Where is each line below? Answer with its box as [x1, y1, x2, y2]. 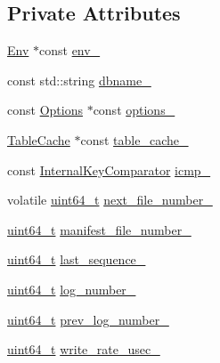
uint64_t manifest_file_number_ [7, 220, 191, 238]
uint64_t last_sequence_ [7, 250, 146, 269]
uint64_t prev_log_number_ [7, 310, 169, 328]
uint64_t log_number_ [7, 279, 136, 298]
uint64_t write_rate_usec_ [7, 340, 160, 359]
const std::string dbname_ [7, 70, 151, 89]
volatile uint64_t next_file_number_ [7, 190, 213, 209]
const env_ [39, 41, 101, 60]
